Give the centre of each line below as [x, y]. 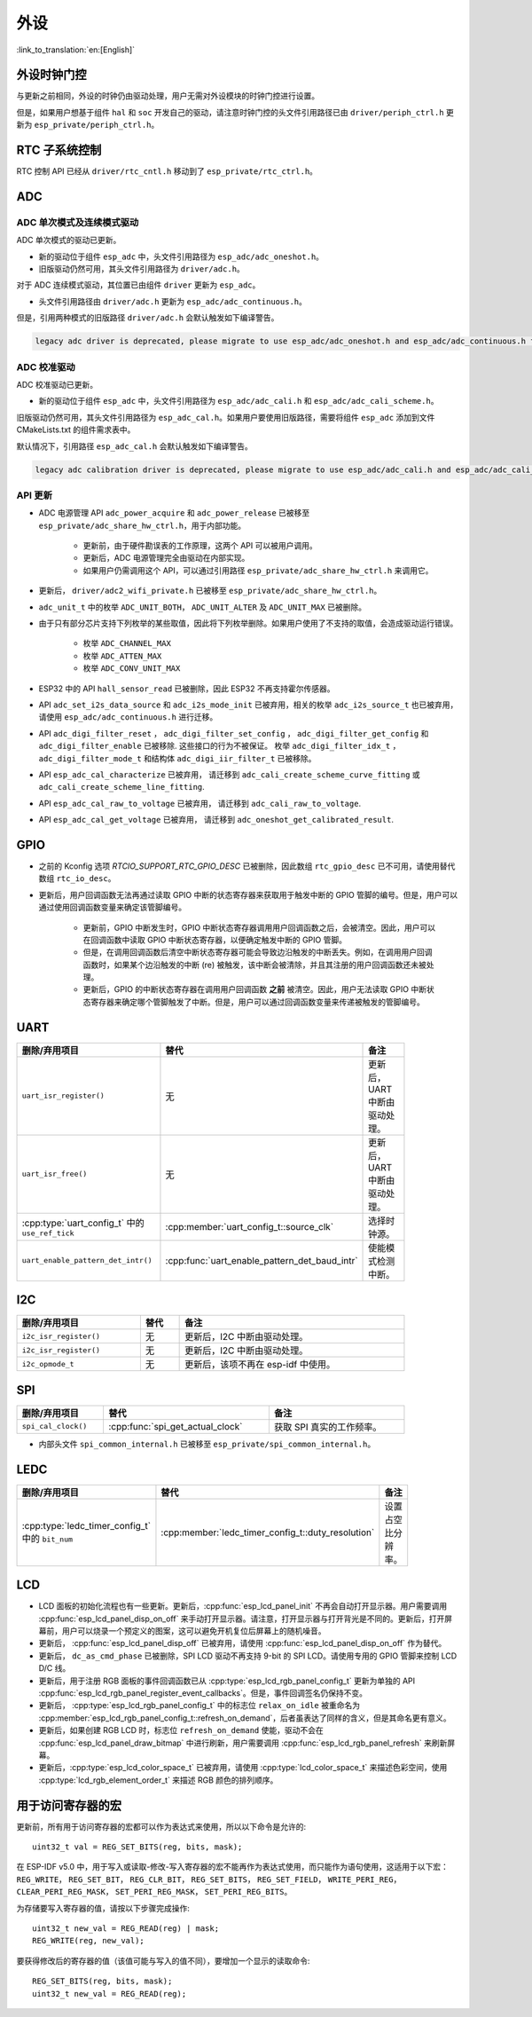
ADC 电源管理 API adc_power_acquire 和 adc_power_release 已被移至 [174, 513]
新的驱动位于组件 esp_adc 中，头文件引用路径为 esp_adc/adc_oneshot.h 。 [181, 256]
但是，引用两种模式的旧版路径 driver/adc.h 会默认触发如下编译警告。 [148, 318]
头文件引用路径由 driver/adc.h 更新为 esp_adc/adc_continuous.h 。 [173, 301]
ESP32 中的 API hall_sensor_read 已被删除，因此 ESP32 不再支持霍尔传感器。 [187, 689]
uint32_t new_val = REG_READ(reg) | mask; [126, 1928]
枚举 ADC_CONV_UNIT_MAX [132, 668]
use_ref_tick [48, 1233]
